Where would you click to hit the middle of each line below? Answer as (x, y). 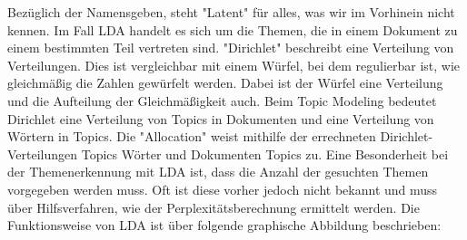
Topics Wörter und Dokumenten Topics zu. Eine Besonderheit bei (265, 154)
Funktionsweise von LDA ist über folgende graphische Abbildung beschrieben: (224, 225)
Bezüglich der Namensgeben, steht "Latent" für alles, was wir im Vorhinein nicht (231, 12)
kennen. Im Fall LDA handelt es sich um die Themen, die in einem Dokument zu (233, 29)
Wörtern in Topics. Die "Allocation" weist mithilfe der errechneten (192, 136)
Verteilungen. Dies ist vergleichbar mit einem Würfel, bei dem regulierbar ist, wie (234, 65)
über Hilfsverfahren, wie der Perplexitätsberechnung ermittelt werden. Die (214, 207)
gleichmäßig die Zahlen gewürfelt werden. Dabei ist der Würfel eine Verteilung (225, 83)
